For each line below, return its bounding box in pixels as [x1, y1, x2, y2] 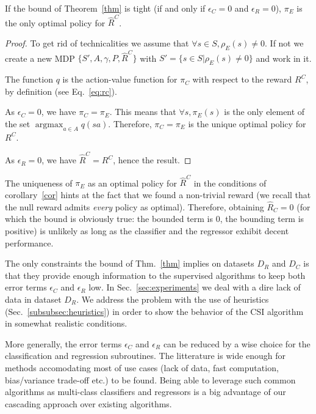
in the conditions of [193, 176, 267, 189]
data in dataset [5, 292, 62, 305]
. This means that [109, 105, 176, 118]
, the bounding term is [220, 212, 304, 225]
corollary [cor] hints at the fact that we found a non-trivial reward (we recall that [5, 188, 311, 201]
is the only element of [224, 105, 305, 118]
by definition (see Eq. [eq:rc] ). [5, 84, 117, 97]
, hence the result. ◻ [113, 153, 192, 166]
